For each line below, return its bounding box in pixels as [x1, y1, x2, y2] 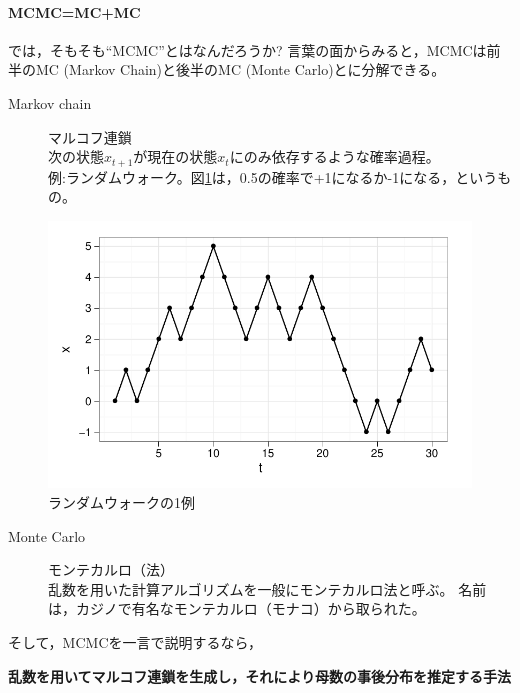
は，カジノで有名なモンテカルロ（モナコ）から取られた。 [48, 598, 426, 619]
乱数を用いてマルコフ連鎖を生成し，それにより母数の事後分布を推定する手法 [8, 665, 512, 686]
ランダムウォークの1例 [48, 492, 195, 513]
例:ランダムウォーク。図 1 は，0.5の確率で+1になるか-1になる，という [48, 166, 498, 187]
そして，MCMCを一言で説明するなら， [8, 632, 263, 653]
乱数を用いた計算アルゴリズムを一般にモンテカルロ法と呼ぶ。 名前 [48, 578, 487, 599]
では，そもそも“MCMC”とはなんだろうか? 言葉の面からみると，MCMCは [8, 39, 487, 60]
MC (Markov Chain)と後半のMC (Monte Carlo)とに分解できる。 [35, 59, 446, 80]
